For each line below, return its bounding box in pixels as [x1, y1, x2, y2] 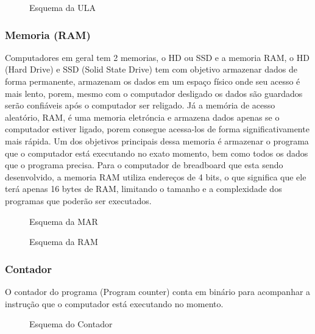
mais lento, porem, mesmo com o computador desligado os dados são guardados [5, 87, 303, 99]
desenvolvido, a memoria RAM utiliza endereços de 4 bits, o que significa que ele [5, 170, 306, 183]
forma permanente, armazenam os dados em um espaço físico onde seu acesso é [5, 75, 300, 87]
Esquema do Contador [29, 318, 113, 330]
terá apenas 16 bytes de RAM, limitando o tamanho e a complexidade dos [5, 182, 282, 195]
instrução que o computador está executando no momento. [5, 297, 224, 310]
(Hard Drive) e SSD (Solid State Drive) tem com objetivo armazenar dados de [5, 63, 297, 76]
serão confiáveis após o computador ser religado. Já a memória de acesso [5, 99, 275, 112]
